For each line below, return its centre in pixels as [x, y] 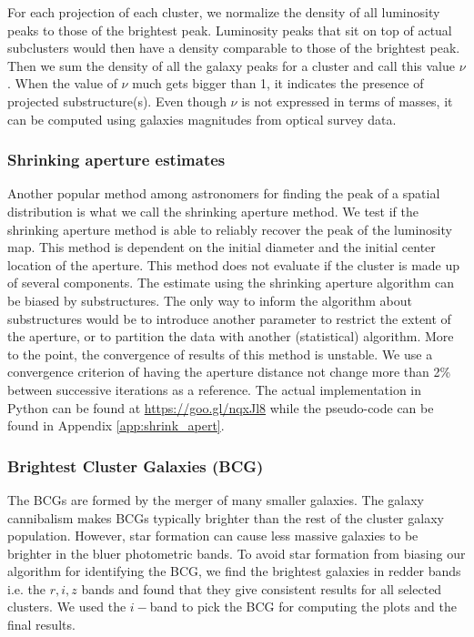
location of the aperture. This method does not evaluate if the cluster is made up [234, 264]
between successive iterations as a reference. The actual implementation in [215, 389]
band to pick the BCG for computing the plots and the [303, 607]
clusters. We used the [67, 607]
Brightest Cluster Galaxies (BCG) [136, 465]
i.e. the [26, 588]
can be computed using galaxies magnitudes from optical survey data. [202, 119]
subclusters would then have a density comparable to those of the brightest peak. [234, 48]
